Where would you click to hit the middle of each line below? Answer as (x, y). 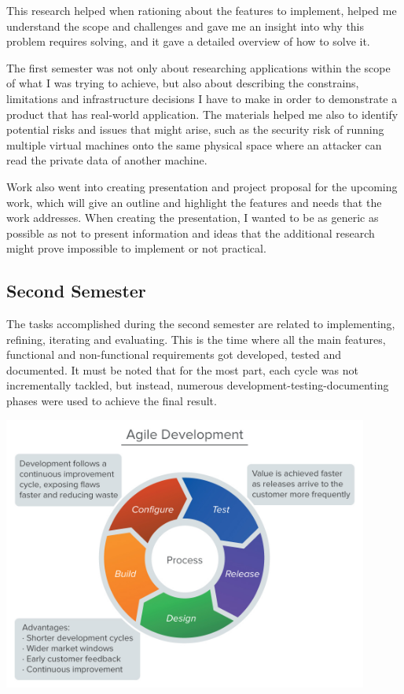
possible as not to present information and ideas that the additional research (191, 233)
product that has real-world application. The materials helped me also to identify (202, 114)
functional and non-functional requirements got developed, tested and (174, 354)
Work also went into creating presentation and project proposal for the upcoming (202, 186)
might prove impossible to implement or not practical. (136, 248)
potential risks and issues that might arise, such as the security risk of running (195, 129)
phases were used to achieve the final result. (112, 401)
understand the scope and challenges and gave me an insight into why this (185, 26)
